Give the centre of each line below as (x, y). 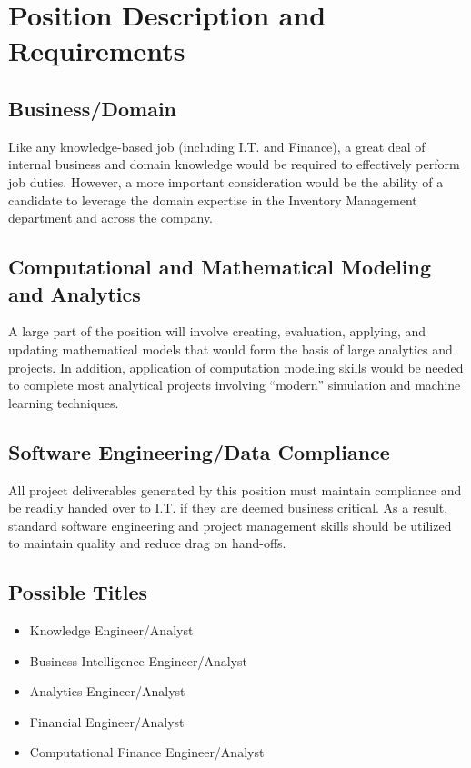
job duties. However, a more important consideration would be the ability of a (226, 181)
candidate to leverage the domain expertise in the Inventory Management (213, 199)
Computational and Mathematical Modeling (220, 267)
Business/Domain (93, 108)
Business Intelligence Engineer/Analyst (138, 660)
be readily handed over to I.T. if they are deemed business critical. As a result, (228, 508)
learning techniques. (64, 402)
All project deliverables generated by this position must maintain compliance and (235, 489)
